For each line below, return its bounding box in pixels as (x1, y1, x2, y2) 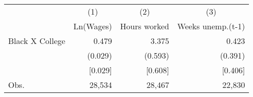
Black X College (8, 35, 66, 46)
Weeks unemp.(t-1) (177, 20, 245, 32)
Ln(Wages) (73, 20, 113, 32)
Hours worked (120, 20, 170, 32)
